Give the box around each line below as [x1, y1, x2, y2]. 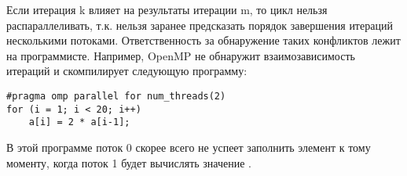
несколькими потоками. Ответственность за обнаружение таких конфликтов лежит [6, 32, 401, 48]
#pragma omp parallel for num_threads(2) [6, 90, 226, 102]
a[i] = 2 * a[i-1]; [28, 117, 130, 128]
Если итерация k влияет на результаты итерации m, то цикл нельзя [6, 2, 328, 17]
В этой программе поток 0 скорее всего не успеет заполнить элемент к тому [6, 138, 371, 155]
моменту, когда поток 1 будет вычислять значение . [6, 154, 252, 171]
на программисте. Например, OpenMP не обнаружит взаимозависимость [6, 47, 355, 63]
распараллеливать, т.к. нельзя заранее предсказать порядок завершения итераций [6, 16, 393, 33]
